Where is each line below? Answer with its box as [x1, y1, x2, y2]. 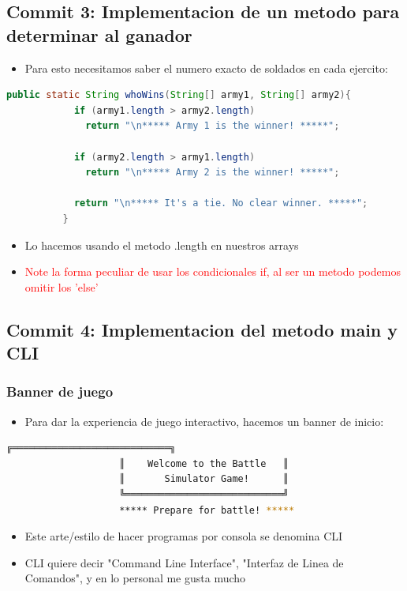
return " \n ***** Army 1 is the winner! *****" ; [85, 120, 340, 132]
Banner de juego [6, 382, 114, 401]
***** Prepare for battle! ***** [119, 504, 295, 516]
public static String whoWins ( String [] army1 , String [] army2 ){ [6, 89, 351, 101]
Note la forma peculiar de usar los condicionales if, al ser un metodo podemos [24, 263, 401, 280]
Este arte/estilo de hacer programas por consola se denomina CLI [24, 528, 343, 544]
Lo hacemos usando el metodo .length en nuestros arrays [24, 236, 299, 253]
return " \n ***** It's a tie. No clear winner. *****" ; [73, 198, 368, 209]
